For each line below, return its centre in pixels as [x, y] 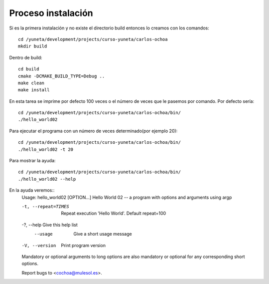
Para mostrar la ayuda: [32, 161]
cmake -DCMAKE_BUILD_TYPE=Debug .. [62, 76]
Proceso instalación [51, 13]
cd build [29, 69]
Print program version [83, 245]
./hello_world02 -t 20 [46, 149]
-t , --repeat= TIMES [45, 206]
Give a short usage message [103, 234]
